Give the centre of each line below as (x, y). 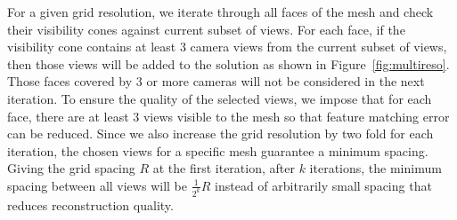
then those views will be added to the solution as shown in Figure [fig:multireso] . (228, 63)
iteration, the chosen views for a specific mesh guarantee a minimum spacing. (218, 150)
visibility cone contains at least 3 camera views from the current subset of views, (227, 47)
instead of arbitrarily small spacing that (323, 185)
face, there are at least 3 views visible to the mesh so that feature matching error (228, 116)
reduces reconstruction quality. (90, 204)
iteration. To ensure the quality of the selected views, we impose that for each (220, 98)
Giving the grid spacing (71, 168)
